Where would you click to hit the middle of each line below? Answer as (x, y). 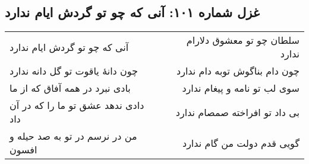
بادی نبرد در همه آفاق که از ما (70, 88)
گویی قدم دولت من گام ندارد (241, 143)
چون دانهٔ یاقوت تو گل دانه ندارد (74, 71)
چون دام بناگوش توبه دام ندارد (238, 71)
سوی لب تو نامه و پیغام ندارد (241, 88)
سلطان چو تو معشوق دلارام (243, 40)
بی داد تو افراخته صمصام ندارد (237, 112)
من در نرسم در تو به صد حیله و (73, 136)
